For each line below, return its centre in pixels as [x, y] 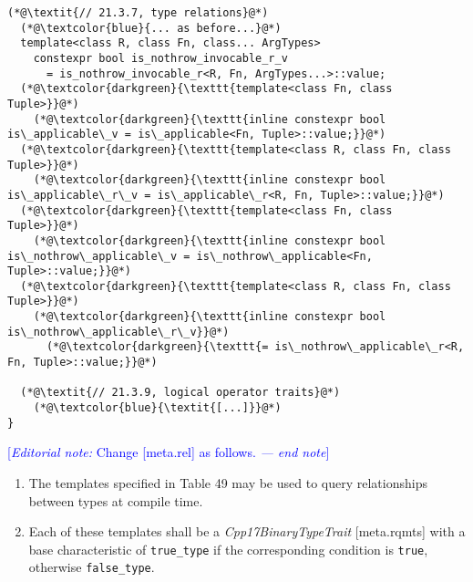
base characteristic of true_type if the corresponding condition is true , [228, 549]
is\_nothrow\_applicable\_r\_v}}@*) [118, 332]
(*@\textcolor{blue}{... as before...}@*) [151, 28]
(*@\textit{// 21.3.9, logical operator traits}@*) [180, 393]
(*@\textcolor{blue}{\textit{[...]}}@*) [157, 408]
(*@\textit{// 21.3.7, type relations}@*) [138, 13]
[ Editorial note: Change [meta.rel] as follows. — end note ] [169, 452]
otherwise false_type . [92, 567]
